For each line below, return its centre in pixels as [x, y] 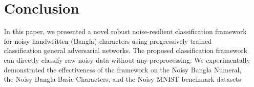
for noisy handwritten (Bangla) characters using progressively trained [108, 41]
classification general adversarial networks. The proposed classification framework [126, 50]
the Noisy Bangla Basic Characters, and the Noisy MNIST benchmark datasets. [124, 79]
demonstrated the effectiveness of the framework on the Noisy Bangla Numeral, [123, 69]
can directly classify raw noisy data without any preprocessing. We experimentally [127, 60]
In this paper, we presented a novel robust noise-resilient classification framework [125, 31]
